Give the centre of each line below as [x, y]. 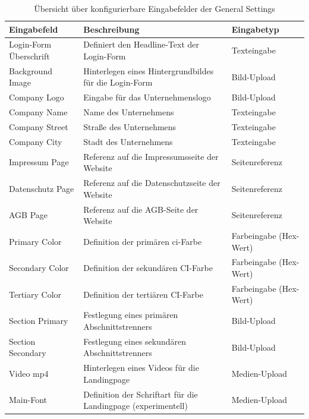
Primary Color [35, 241]
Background [31, 70]
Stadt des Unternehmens [128, 141]
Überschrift [29, 56]
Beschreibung [111, 29]
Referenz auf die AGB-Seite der [141, 209]
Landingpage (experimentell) [135, 406]
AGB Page [29, 215]
